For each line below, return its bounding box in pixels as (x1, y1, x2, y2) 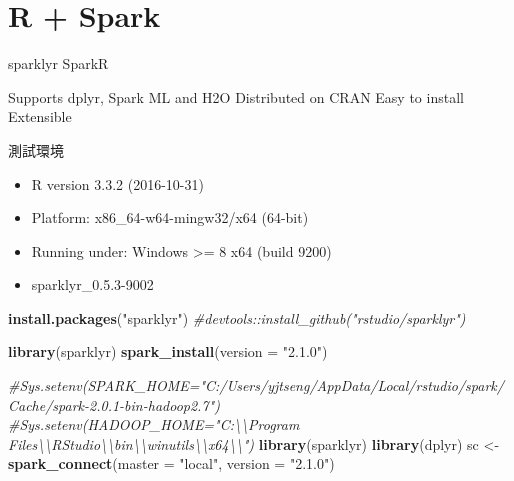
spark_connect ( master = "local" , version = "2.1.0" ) (8, 453, 335, 474)
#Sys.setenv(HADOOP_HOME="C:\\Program (8, 414, 300, 435)
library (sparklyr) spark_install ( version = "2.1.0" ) (8, 341, 328, 362)
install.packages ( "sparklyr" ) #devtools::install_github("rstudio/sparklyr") (8, 307, 466, 328)
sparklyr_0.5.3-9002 (31, 274, 154, 295)
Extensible (8, 106, 72, 127)
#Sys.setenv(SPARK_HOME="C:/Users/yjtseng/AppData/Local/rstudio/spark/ (8, 375, 504, 396)
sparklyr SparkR (8, 53, 109, 74)
